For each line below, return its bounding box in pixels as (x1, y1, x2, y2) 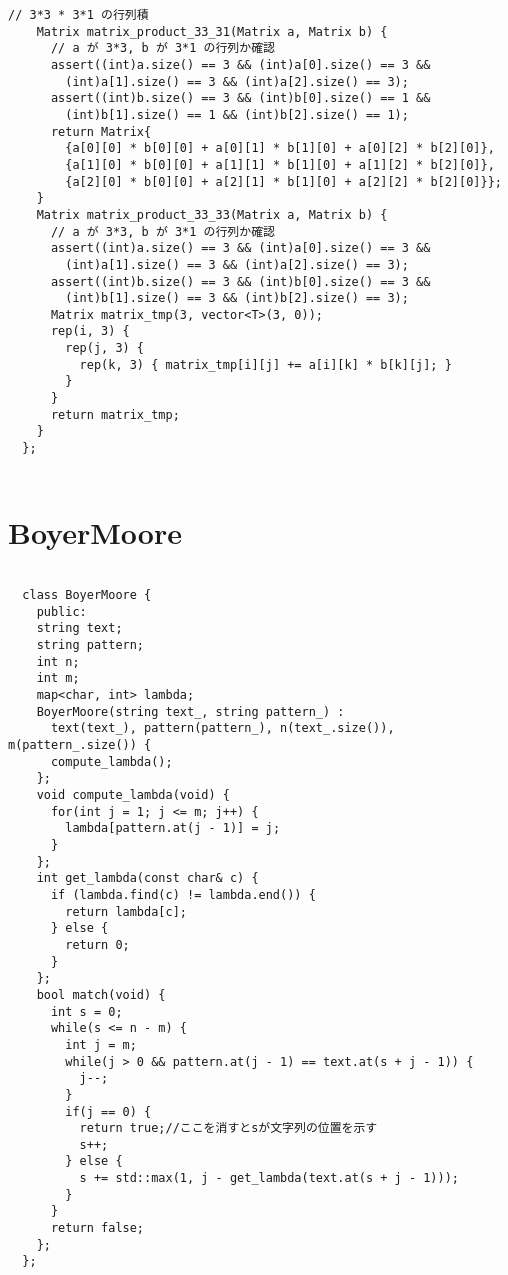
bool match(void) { (36, 987, 166, 1002)
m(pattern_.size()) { (8, 738, 152, 753)
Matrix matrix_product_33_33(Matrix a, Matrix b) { (36, 207, 388, 222)
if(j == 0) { (65, 1104, 152, 1119)
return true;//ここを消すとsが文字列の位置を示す (79, 1121, 378, 1136)
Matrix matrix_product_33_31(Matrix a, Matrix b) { (36, 24, 388, 39)
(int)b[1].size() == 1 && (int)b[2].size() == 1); (65, 107, 409, 122)
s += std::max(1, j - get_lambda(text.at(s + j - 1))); (79, 1171, 460, 1186)
